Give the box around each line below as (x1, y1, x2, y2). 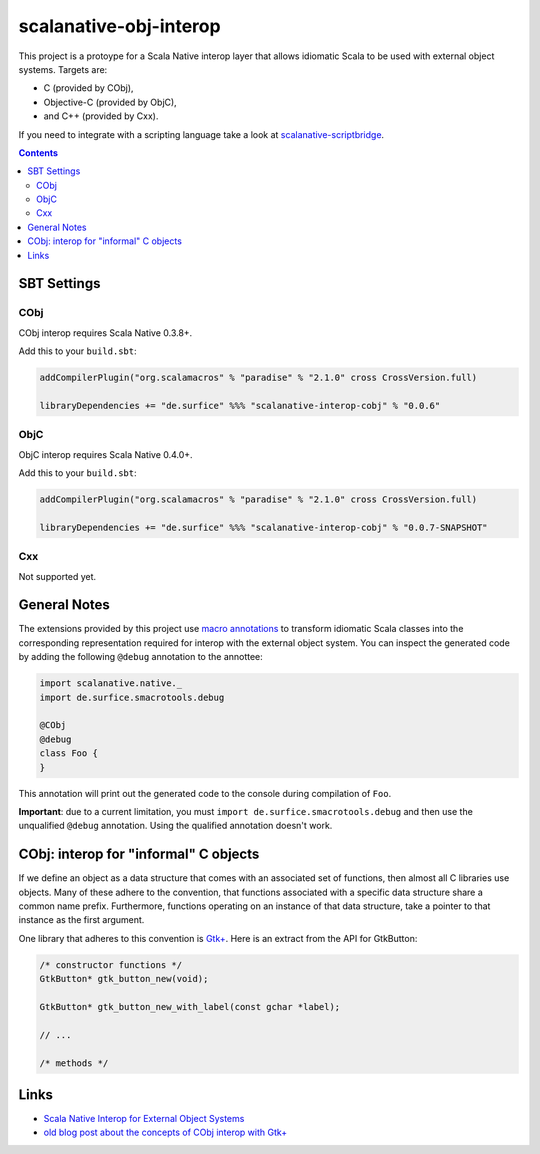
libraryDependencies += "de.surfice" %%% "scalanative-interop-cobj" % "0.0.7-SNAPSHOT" (39, 521, 489, 533)
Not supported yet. (18, 570, 97, 582)
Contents (18, 146, 59, 159)
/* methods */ (39, 1057, 109, 1069)
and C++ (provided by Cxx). (43, 110, 159, 122)
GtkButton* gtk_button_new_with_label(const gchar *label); (39, 1001, 341, 1012)
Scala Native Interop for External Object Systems (43, 1113, 245, 1125)
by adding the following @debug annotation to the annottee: (18, 651, 264, 663)
